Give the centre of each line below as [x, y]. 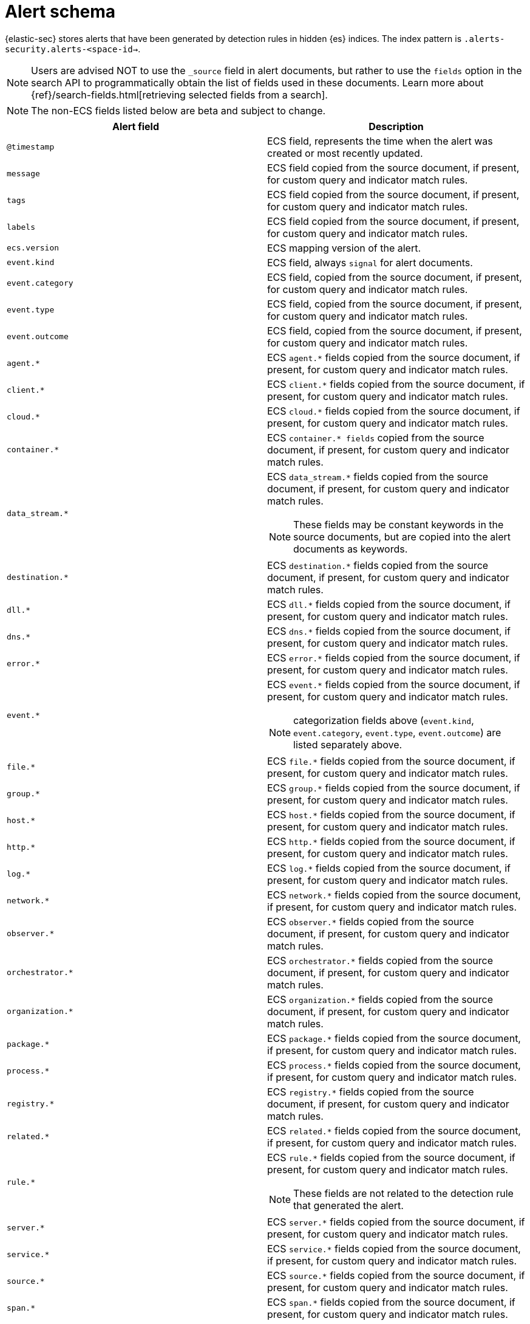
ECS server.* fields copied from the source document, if [396, 1222]
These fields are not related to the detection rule [403, 1193]
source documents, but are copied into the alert [402, 536]
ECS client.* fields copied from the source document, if [396, 384]
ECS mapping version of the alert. [344, 248]
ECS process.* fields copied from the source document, [394, 1065]
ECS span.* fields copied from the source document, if [391, 1302]
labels [21, 227]
